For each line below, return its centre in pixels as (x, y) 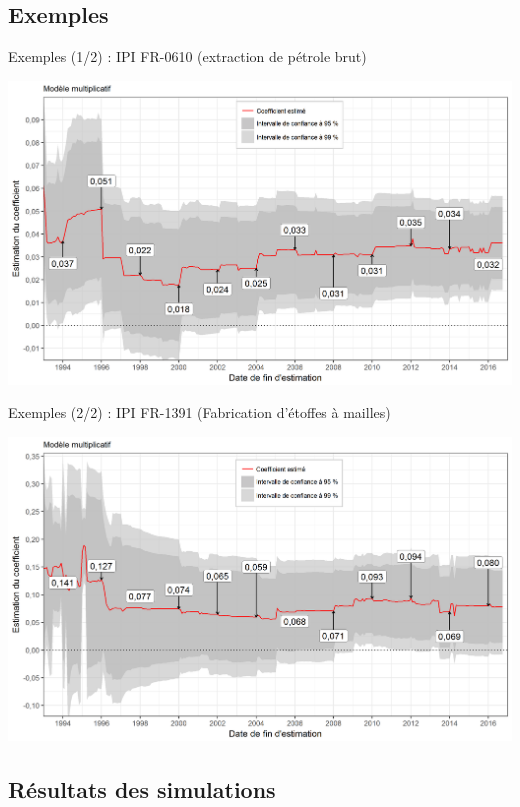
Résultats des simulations (142, 788)
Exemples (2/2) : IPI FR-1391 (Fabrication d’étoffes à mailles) (199, 412)
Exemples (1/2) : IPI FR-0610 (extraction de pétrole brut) (187, 56)
